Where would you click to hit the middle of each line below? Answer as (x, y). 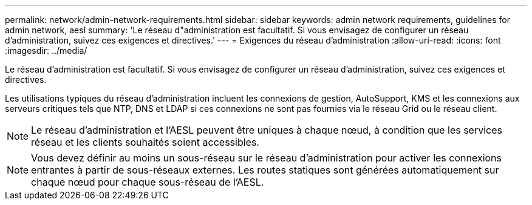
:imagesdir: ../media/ (46, 50)
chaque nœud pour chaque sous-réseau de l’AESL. (148, 182)
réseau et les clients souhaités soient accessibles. (145, 142)
